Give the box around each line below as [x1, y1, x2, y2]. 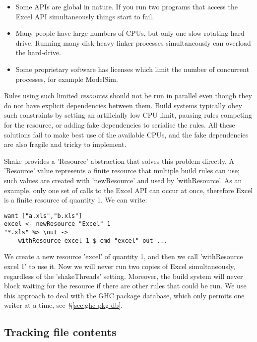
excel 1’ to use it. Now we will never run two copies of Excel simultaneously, [4, 261, 236, 271]
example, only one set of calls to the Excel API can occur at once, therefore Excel [4, 185, 253, 195]
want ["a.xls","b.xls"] [4, 212, 82, 219]
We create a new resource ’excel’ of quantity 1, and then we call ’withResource [4, 251, 243, 262]
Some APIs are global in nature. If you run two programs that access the [15, 1, 238, 11]
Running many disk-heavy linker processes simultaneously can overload [35, 37, 251, 48]
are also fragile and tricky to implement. [4, 139, 127, 149]
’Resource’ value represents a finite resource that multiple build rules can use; [4, 165, 240, 176]
